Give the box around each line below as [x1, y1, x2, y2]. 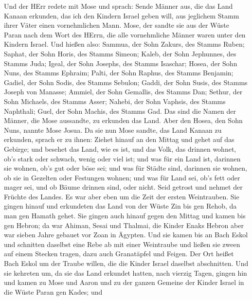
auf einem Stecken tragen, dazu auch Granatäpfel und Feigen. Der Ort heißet [4, 248, 234, 259]
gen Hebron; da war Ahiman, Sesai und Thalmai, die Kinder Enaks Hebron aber [4, 220, 244, 230]
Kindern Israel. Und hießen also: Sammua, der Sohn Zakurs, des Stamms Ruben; [4, 39, 245, 49]
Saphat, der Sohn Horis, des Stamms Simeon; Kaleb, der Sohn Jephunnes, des [4, 48, 236, 58]
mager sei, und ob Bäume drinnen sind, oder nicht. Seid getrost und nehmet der [4, 182, 243, 192]
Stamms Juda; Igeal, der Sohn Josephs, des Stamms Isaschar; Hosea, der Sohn [4, 58, 237, 68]
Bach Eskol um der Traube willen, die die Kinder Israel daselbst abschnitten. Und [4, 258, 249, 268]
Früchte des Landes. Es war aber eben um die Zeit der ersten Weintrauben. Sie [4, 191, 239, 201]
